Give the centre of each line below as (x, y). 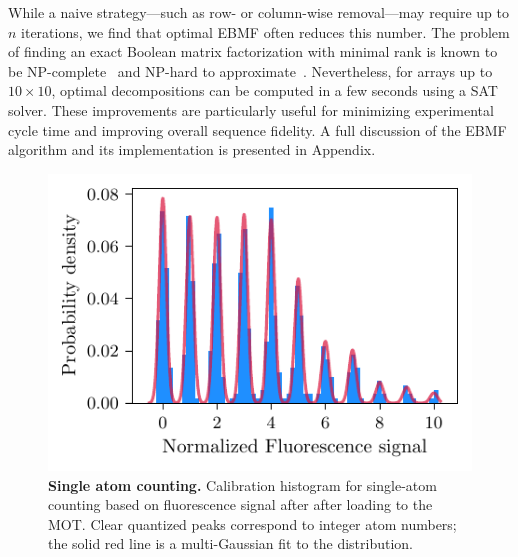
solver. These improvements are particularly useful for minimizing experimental (251, 109)
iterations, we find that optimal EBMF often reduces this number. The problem (265, 31)
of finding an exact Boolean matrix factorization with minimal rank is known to (253, 51)
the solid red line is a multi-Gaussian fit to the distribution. (230, 543)
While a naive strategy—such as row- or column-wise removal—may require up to (258, 12)
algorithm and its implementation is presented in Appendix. (192, 149)
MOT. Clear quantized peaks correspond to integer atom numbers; (252, 523)
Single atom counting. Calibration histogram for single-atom (242, 484)
